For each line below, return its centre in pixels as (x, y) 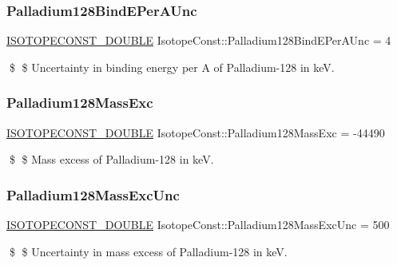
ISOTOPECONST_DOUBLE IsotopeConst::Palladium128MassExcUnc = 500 (198, 225)
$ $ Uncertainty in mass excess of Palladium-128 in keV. (148, 251)
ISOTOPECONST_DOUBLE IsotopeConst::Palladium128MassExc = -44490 (196, 132)
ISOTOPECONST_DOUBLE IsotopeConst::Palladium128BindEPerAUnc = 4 (199, 40)
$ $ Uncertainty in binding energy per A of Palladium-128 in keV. (172, 67)
